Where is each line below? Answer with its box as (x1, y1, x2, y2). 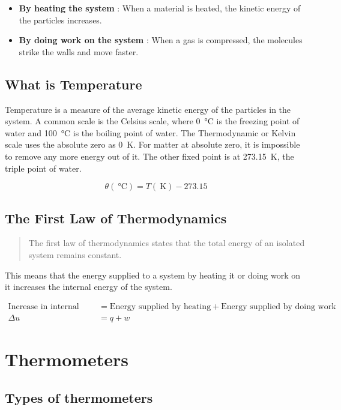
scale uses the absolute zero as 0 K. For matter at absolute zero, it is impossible (5, 138, 300, 151)
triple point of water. (5, 161, 82, 174)
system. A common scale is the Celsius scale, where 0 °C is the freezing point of (5, 115, 300, 127)
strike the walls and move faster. (19, 45, 139, 58)
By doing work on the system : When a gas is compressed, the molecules (19, 34, 303, 46)
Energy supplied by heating (109, 302, 211, 311)
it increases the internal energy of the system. (5, 280, 172, 293)
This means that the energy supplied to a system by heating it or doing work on (5, 268, 301, 281)
